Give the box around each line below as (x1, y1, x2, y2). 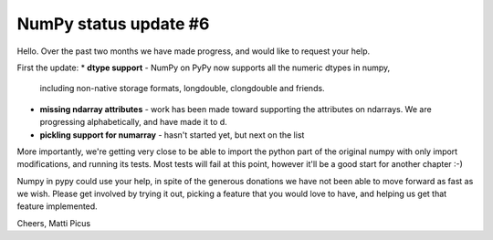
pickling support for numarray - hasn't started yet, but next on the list (39, 129, 305, 141)
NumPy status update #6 (16, 14, 210, 34)
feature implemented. (16, 201, 98, 212)
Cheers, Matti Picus (16, 217, 91, 228)
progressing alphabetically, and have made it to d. (39, 117, 227, 128)
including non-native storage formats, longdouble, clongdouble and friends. (39, 83, 325, 94)
